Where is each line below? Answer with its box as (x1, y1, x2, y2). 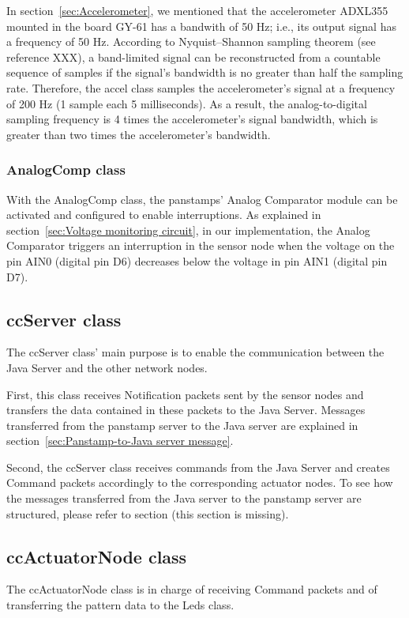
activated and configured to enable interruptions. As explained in (6, 206, 321, 223)
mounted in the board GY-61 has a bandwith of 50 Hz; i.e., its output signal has (6, 17, 396, 34)
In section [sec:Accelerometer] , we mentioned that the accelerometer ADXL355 (6, 2, 388, 18)
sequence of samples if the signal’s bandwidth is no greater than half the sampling (6, 64, 403, 81)
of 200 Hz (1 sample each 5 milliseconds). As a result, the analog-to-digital (6, 95, 367, 111)
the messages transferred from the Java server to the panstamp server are (6, 490, 362, 507)
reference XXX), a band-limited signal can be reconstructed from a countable (6, 48, 381, 65)
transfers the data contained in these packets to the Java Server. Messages (6, 401, 366, 418)
